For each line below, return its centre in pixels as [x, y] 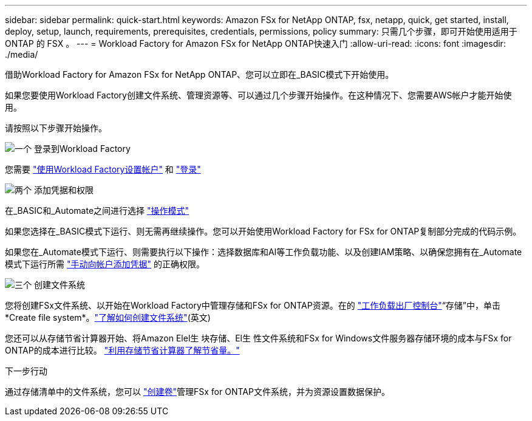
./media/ [22, 54]
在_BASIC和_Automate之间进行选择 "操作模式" [97, 211]
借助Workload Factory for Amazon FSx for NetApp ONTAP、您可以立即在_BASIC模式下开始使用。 [199, 74]
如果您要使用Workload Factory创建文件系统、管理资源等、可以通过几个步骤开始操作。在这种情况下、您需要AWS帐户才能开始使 [258, 95]
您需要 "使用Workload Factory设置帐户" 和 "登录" [103, 169]
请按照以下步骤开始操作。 [56, 128]
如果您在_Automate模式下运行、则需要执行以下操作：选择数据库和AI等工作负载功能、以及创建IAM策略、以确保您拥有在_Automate [264, 252]
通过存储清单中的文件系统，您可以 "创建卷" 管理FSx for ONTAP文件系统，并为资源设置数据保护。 [197, 392]
